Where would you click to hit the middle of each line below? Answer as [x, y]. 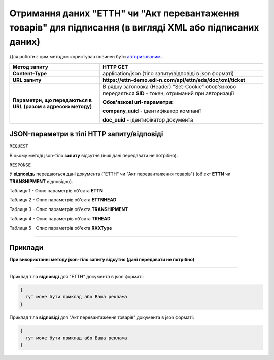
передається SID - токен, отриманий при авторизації [168, 93]
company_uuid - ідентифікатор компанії [152, 111]
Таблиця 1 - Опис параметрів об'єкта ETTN [56, 190]
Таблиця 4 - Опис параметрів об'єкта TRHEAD [60, 219]
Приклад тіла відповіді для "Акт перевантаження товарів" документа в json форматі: [102, 317]
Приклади [26, 247]
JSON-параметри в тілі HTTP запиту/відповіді [86, 134]
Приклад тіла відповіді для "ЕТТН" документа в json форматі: [77, 276]
